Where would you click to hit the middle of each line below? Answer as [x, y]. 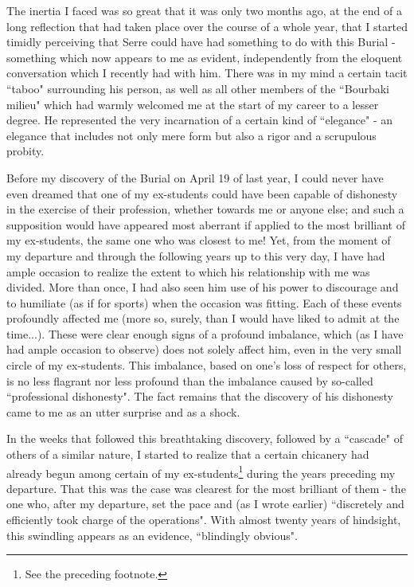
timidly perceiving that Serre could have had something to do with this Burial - [201, 42]
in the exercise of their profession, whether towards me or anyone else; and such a [205, 209]
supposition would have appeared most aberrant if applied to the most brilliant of [206, 224]
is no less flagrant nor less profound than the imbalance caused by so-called [190, 380]
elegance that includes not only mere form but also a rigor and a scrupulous [191, 135]
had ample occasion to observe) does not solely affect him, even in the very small [204, 349]
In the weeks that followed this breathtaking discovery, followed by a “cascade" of [205, 438]
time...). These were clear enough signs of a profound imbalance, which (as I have [205, 333]
